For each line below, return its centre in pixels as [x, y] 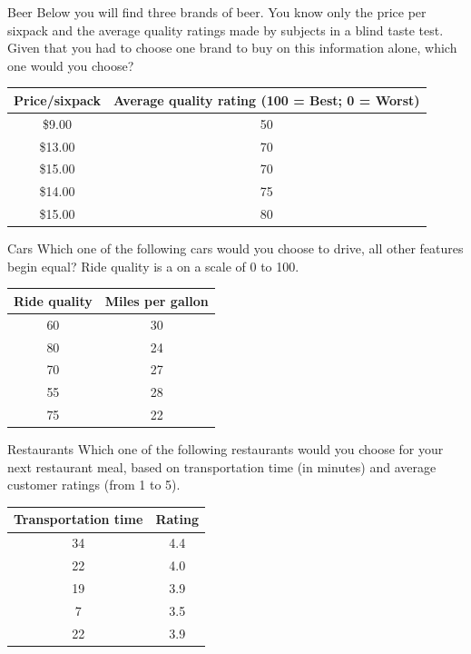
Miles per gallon [157, 300]
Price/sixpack [57, 99]
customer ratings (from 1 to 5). [94, 485]
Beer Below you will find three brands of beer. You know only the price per [217, 12]
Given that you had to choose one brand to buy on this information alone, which [232, 48]
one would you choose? [71, 65]
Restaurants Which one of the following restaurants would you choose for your [226, 449]
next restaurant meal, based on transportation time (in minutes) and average [222, 466]
